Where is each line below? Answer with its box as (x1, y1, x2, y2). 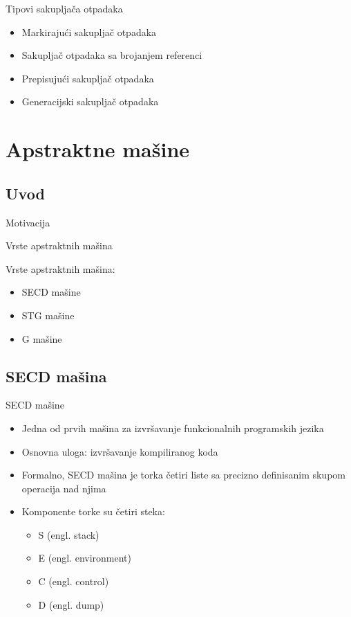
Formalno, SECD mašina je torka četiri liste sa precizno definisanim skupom (21, 467, 345, 482)
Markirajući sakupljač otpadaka (21, 24, 157, 39)
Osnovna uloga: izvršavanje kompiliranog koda (21, 444, 218, 458)
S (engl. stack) (38, 527, 99, 542)
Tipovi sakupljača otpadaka (6, 1, 123, 15)
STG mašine (21, 307, 75, 322)
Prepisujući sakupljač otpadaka (21, 71, 154, 85)
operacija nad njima (21, 481, 106, 495)
